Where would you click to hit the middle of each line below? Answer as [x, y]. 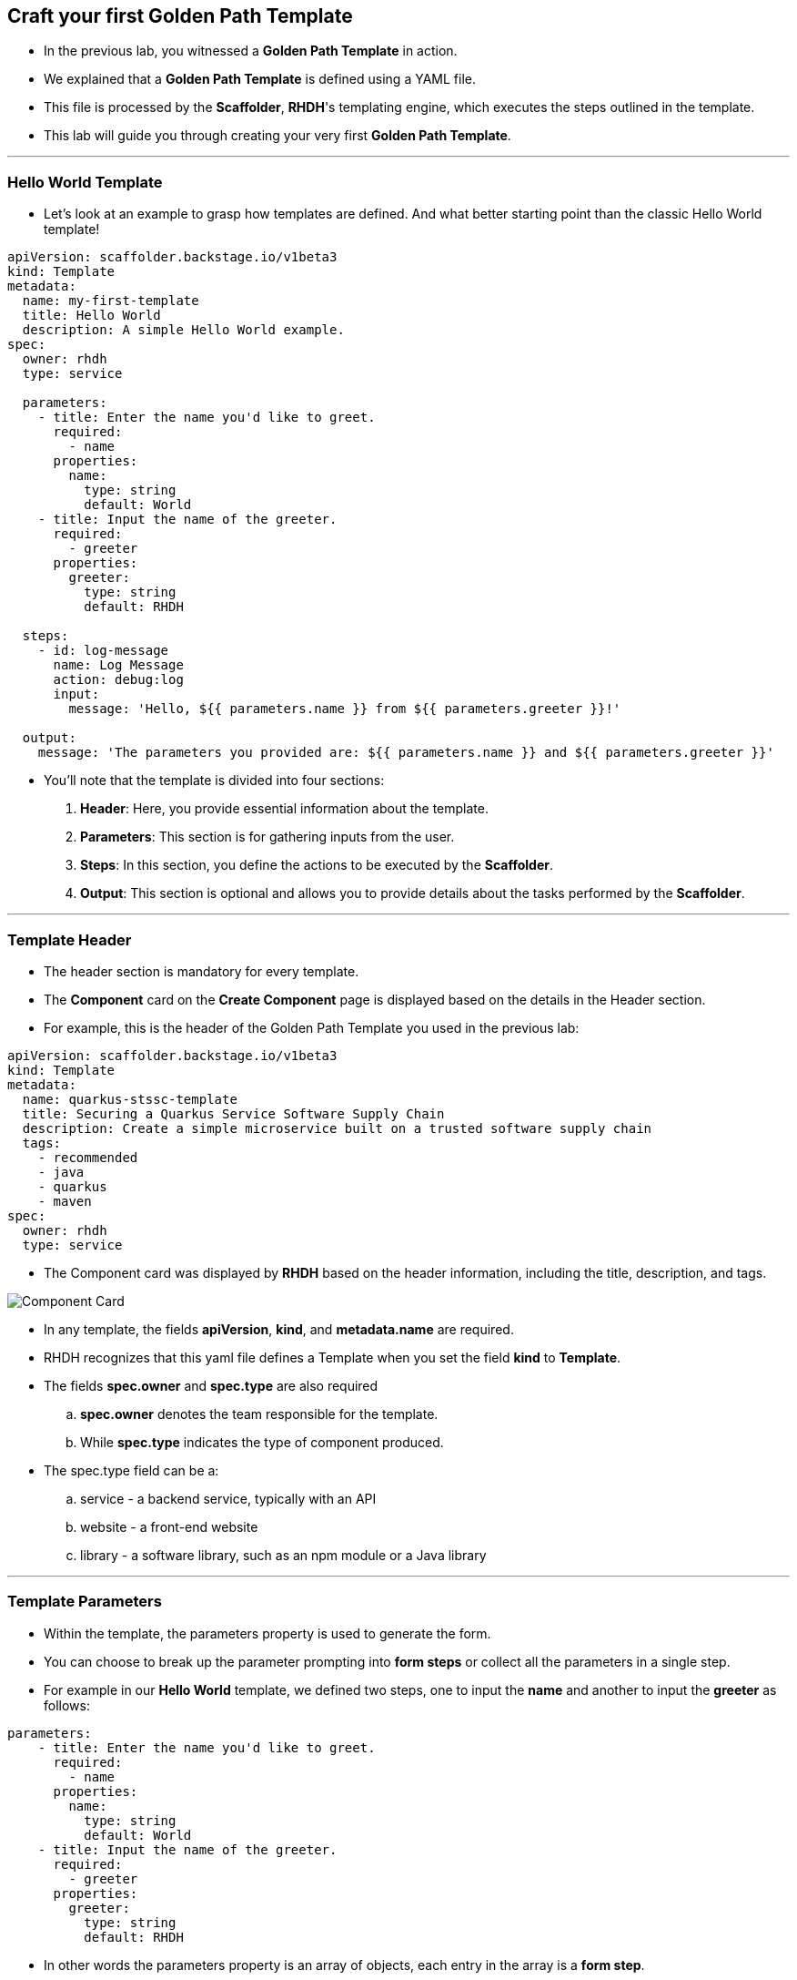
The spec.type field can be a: [131, 1470]
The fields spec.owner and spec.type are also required [211, 1385]
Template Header [70, 939]
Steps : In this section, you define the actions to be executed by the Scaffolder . [317, 865]
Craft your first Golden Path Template [180, 16]
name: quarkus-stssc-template [130, 1099]
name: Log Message [118, 665]
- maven [65, 1201]
